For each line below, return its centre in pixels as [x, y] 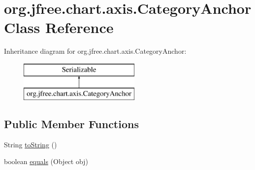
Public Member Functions [71, 124]
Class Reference [59, 27]
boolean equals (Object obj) [46, 161]
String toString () [31, 145]
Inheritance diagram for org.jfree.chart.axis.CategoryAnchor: [95, 51]
